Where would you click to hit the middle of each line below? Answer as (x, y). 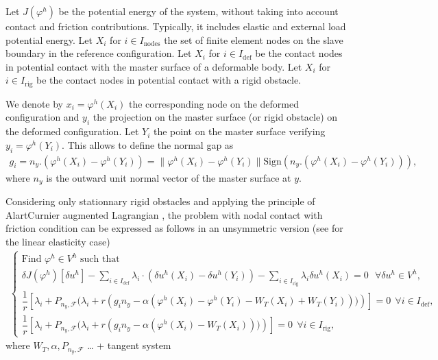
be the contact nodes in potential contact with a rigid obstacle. (169, 80)
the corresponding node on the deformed (214, 103)
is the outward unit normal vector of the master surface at (169, 177)
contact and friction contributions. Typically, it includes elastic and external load (176, 26)
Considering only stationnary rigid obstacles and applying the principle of (160, 201)
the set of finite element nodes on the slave (254, 39)
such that (100, 260)
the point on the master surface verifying (239, 131)
